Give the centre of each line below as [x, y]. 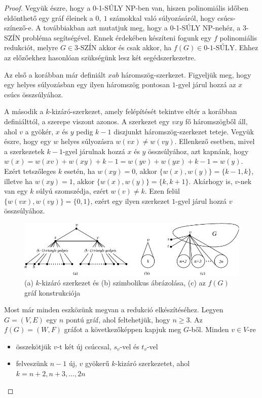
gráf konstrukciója [52, 292]
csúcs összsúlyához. [34, 94]
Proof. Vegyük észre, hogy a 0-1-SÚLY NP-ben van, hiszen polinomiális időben [126, 8]
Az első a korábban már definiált [55, 74]
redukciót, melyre [31, 47]
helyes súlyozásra [87, 141]
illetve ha [18, 181]
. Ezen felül [162, 191]
